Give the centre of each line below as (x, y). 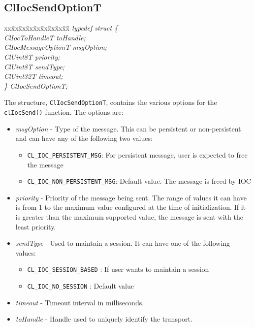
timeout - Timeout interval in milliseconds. (80, 302)
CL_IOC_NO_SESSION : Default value (80, 285)
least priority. (36, 226)
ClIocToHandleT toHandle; (45, 37)
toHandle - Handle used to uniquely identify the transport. (104, 319)
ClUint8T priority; (32, 56)
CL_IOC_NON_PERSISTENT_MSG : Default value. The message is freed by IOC (139, 181)
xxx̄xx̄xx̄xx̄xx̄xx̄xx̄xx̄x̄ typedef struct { (61, 28)
